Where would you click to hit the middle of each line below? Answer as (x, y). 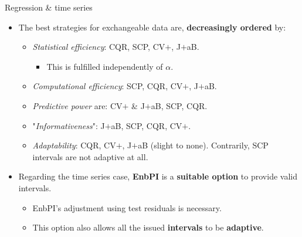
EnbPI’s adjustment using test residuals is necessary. (127, 207)
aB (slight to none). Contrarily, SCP (203, 145)
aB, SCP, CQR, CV (147, 125)
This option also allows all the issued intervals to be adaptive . (148, 227)
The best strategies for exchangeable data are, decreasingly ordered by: (152, 27)
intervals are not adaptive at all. (90, 156)
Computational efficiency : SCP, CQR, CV (108, 86)
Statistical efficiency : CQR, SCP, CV (99, 47)
